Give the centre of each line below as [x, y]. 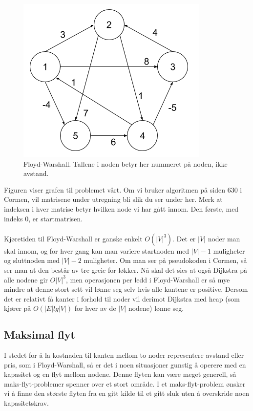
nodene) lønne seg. [156, 308]
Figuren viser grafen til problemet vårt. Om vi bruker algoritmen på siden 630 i [123, 189]
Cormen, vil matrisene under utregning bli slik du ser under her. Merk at [113, 199]
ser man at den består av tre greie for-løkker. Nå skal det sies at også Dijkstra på [126, 270]
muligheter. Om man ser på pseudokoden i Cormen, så [165, 260]
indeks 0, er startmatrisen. [43, 218]
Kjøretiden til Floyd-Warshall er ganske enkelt [73, 238]
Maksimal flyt [40, 335]
